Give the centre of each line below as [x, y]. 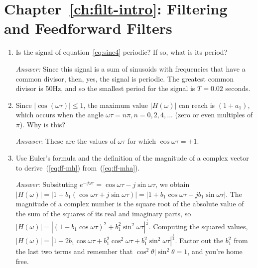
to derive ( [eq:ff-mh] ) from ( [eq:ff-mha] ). [78, 167]
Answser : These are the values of [65, 141]
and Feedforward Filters [88, 28]
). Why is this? [42, 124]
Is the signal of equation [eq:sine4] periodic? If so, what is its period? [122, 52]
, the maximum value [116, 105]
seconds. [238, 88]
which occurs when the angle [60, 115]
